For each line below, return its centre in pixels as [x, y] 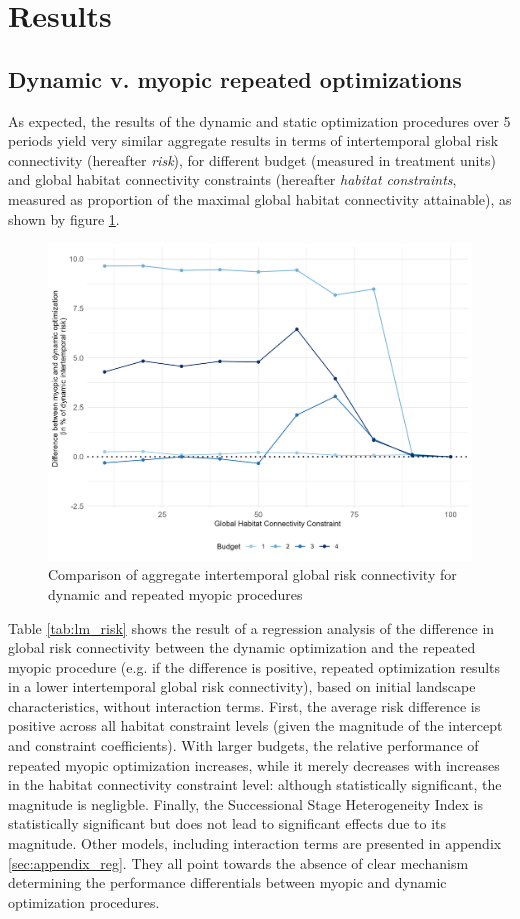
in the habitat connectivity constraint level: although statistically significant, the [255, 784]
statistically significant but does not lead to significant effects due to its [227, 823]
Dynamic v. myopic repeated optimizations [235, 78]
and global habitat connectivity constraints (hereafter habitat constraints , [232, 179]
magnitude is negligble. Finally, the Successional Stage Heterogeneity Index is [245, 803]
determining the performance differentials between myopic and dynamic [227, 882]
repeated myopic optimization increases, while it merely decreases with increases [254, 764]
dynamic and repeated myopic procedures [175, 593]
